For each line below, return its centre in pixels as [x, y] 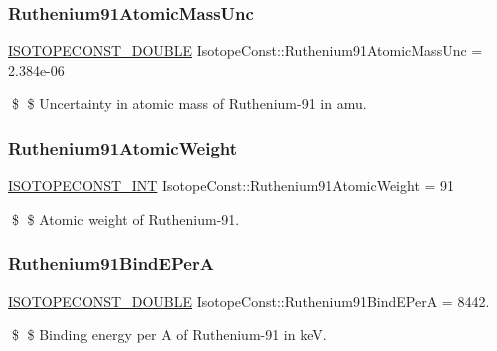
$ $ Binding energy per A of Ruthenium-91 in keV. [169, 334]
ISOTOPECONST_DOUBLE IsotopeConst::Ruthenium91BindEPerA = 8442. [249, 300]
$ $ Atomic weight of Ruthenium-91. [125, 218]
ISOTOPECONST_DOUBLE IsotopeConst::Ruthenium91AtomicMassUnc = [245, 50]
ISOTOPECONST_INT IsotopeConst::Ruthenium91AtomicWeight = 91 [231, 185]
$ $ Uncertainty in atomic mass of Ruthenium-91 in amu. [189, 103]
